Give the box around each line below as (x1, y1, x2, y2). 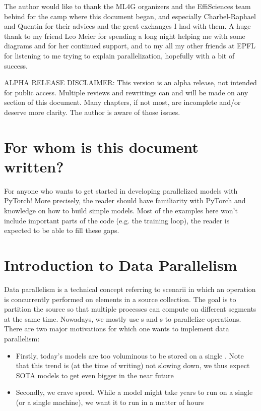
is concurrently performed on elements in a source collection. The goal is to (4, 293, 236, 304)
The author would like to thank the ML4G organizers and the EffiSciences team (4, 1, 251, 11)
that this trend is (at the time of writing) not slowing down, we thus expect (16, 360, 250, 371)
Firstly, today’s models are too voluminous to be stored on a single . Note (16, 350, 244, 361)
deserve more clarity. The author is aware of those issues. (4, 106, 180, 117)
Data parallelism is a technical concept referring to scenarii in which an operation (4, 283, 256, 294)
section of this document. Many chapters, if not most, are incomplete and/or (4, 97, 241, 107)
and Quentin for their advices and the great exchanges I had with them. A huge (4, 21, 251, 31)
